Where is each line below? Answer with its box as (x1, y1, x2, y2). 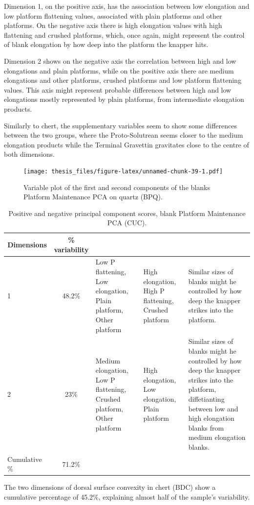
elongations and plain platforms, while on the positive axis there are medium (4, 65, 234, 75)
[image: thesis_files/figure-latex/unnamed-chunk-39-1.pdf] (23, 168, 223, 175)
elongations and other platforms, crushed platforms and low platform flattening (4, 75, 241, 85)
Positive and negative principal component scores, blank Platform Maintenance (8, 208, 246, 218)
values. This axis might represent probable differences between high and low (4, 84, 232, 95)
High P (143, 286, 165, 296)
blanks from (188, 422, 224, 433)
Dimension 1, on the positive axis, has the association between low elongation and (4, 1, 250, 11)
